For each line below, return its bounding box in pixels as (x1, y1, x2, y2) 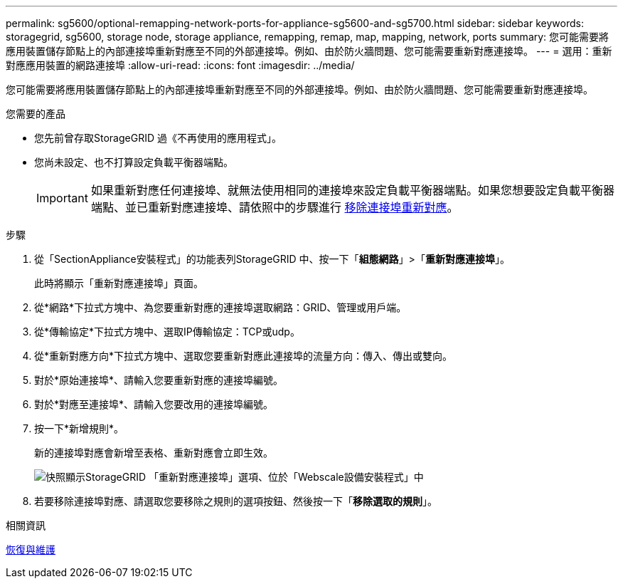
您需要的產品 (6, 108, 65, 120)
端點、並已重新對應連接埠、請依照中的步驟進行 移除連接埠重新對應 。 (90, 200, 459, 214)
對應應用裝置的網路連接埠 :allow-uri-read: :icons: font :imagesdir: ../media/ (6, 59, 355, 71)
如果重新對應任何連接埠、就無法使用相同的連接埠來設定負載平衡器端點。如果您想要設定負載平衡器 (90, 183, 614, 197)
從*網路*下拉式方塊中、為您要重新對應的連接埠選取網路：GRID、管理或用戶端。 (34, 301, 407, 313)
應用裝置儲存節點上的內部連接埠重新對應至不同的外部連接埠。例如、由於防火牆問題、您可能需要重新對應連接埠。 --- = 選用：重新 (6, 45, 612, 57)
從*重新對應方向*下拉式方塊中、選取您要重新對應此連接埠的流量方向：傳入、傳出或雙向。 (34, 350, 453, 362)
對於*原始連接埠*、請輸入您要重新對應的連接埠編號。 (34, 374, 284, 386)
